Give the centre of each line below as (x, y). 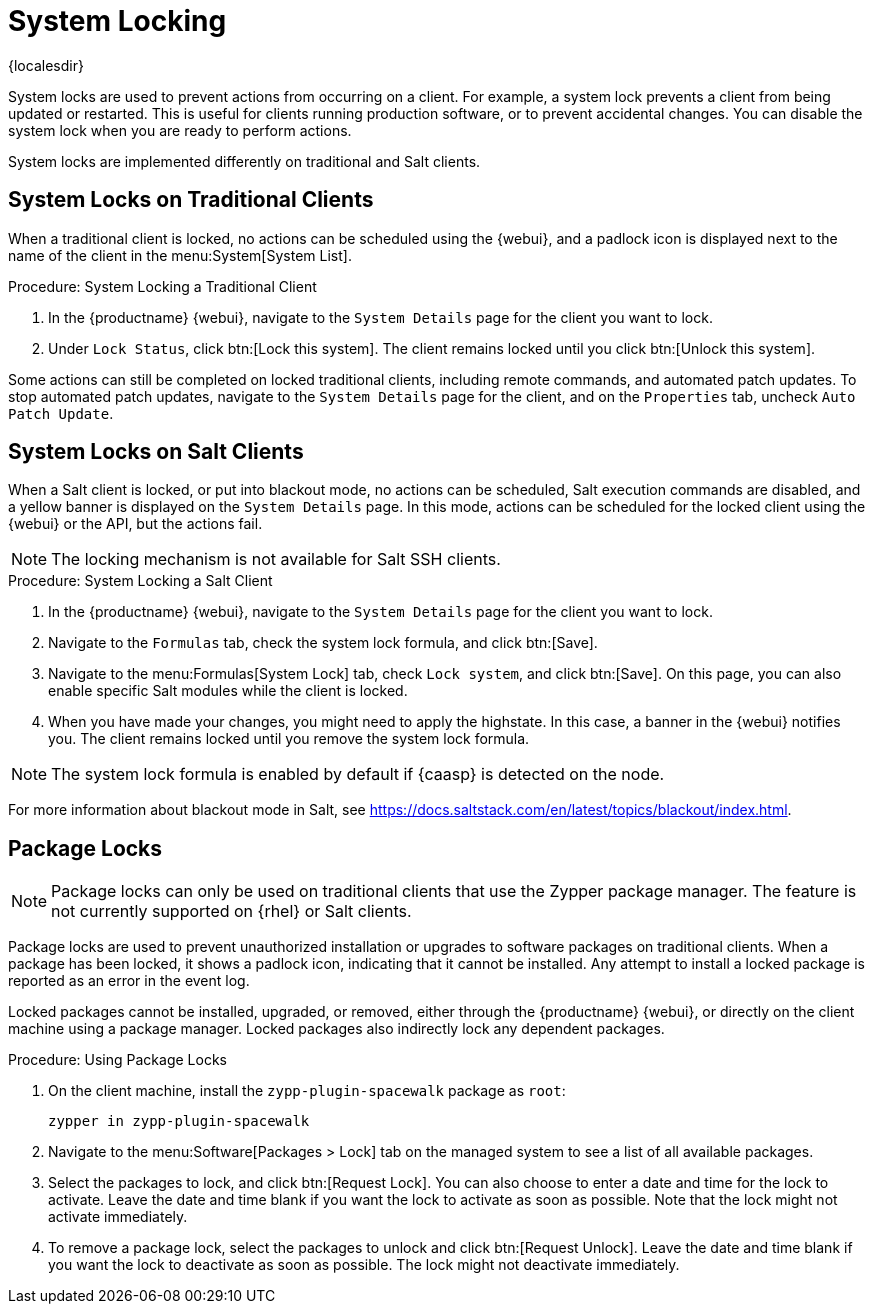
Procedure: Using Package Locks (117, 1060)
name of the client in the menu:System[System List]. (180, 255)
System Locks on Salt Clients (156, 452)
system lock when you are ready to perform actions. (180, 130)
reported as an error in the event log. (129, 981)
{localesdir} (46, 65)
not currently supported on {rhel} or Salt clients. (231, 911)
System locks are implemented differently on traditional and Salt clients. (244, 161)
